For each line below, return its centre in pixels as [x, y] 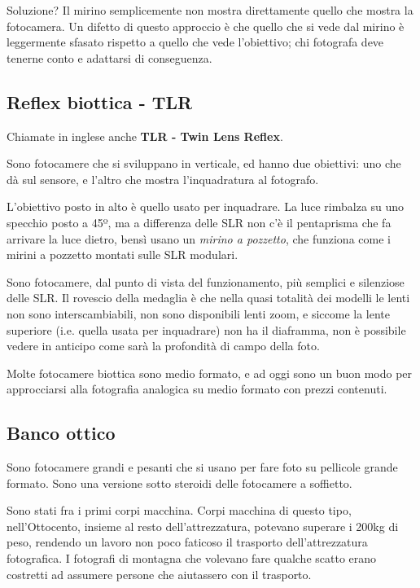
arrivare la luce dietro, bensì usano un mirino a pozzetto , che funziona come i [199, 238]
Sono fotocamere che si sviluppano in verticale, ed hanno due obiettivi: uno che [204, 163]
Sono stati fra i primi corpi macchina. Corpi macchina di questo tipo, [179, 510]
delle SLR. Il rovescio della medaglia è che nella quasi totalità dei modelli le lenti [208, 298]
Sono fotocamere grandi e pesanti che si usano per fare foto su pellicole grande [202, 467]
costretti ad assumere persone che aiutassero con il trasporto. [159, 574]
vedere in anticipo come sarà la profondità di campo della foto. [163, 346]
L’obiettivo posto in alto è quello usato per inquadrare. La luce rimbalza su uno [206, 206]
